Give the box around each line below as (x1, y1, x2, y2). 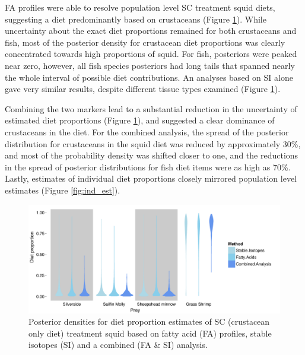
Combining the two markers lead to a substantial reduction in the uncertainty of (5, 102, 297, 115)
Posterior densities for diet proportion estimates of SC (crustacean (28, 315, 270, 328)
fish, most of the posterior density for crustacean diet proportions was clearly (5, 36, 285, 48)
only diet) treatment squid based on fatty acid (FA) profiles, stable (28, 327, 272, 339)
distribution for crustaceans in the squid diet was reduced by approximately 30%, (5, 137, 301, 150)
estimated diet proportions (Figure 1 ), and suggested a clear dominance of (5, 114, 275, 126)
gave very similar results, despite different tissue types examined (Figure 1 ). (5, 83, 281, 95)
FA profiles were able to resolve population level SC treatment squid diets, (5, 1, 275, 13)
